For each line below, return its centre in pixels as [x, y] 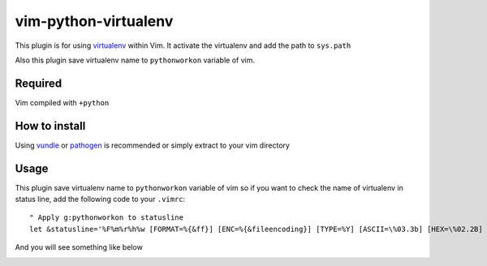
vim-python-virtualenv [94, 21]
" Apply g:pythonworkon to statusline [107, 218]
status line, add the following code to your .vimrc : [100, 199]
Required [39, 83]
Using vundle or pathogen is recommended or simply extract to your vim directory [152, 145]
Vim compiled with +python [62, 102]
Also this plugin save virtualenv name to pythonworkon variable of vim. [135, 60]
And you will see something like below [79, 247]
